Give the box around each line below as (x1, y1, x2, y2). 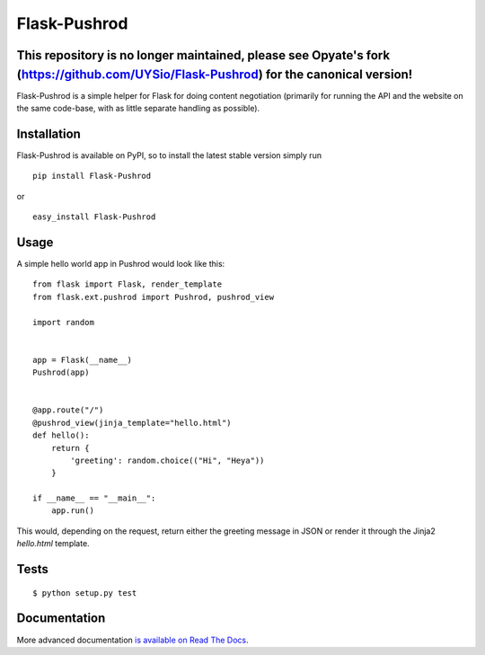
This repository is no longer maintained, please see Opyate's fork (16, 48, 391, 63)
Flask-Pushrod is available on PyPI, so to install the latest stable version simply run (16, 149, 322, 161)
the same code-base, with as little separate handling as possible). (16, 103, 260, 114)
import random (32, 317, 94, 327)
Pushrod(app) (32, 367, 90, 377)
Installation (16, 126, 81, 141)
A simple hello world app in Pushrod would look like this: (16, 259, 225, 270)
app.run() (50, 506, 94, 516)
